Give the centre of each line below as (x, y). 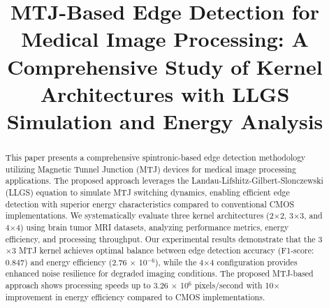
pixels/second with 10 (234, 285)
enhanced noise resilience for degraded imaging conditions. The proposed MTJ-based (159, 273)
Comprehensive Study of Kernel (165, 66)
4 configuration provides (254, 262)
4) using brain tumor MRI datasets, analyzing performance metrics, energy (153, 227)
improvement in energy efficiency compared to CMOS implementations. (135, 296)
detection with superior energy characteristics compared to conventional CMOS (150, 204)
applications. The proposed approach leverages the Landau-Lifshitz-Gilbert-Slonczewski (164, 181)
